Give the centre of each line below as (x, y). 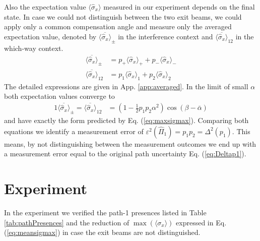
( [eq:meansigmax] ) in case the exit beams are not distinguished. (102, 232)
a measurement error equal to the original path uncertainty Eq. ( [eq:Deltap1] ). (125, 154)
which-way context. (34, 48)
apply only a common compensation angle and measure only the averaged (118, 26)
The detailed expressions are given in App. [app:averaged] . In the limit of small (126, 86)
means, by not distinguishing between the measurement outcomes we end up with (130, 143)
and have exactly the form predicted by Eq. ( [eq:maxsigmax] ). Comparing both (126, 120)
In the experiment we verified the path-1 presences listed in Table (105, 213)
